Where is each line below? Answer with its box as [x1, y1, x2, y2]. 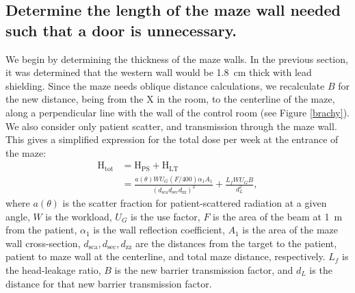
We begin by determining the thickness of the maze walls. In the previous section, [5, 51, 348, 66]
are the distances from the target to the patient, [135, 235, 337, 250]
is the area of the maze [242, 222, 339, 237]
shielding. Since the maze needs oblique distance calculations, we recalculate [5, 78, 325, 92]
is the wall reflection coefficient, [93, 222, 225, 237]
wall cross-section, [5, 235, 81, 250]
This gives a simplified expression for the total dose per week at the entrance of [5, 132, 339, 146]
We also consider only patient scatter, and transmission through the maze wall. [5, 118, 337, 133]
